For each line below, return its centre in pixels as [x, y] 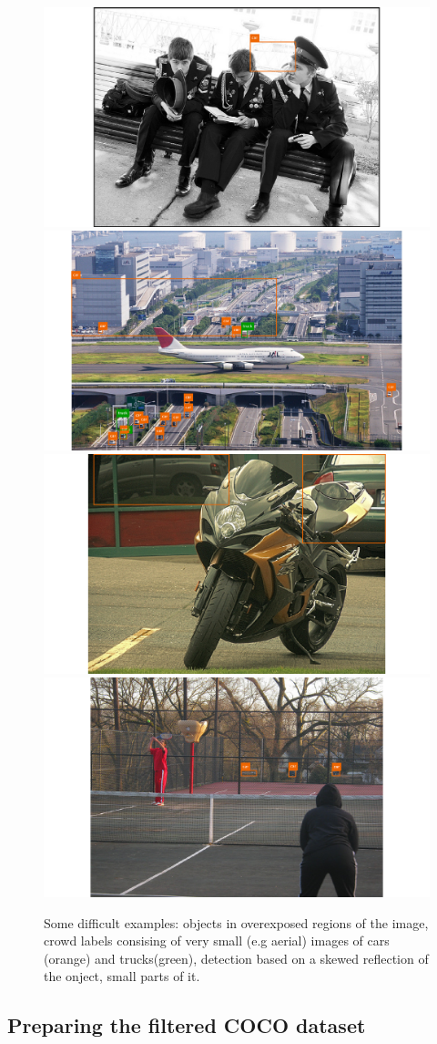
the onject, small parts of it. [122, 976]
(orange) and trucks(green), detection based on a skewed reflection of [236, 958]
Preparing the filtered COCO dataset [187, 1025]
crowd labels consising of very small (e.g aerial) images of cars [217, 941]
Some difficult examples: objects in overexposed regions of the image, [236, 922]
